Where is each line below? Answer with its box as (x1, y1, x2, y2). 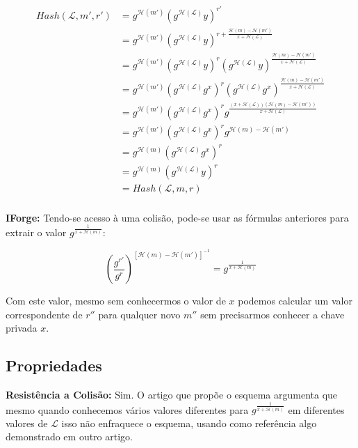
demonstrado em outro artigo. (6, 429, 133, 444)
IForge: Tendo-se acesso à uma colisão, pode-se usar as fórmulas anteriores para (6, 210, 349, 224)
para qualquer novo (98, 307, 181, 321)
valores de (6, 415, 48, 430)
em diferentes (288, 402, 345, 417)
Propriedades (6, 355, 102, 376)
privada (6, 320, 38, 335)
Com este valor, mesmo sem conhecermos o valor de (6, 293, 226, 308)
